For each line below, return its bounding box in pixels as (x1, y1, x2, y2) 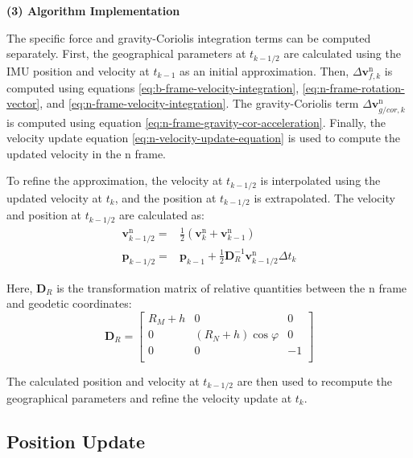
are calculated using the (283, 45, 401, 62)
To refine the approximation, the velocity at (6, 172, 223, 189)
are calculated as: (119, 207, 204, 223)
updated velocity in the (6, 145, 122, 162)
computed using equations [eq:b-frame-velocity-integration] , (6, 79, 299, 96)
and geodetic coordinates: (6, 295, 132, 312)
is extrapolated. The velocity (254, 189, 395, 206)
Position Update (6, 428, 146, 453)
